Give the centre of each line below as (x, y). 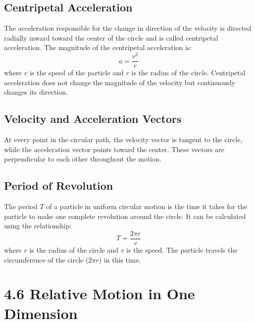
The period (21, 206)
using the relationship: (38, 226)
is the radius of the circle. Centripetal (188, 73)
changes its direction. (36, 92)
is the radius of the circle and (74, 249)
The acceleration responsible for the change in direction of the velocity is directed (128, 28)
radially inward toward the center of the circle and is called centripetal (111, 37)
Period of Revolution (59, 186)
